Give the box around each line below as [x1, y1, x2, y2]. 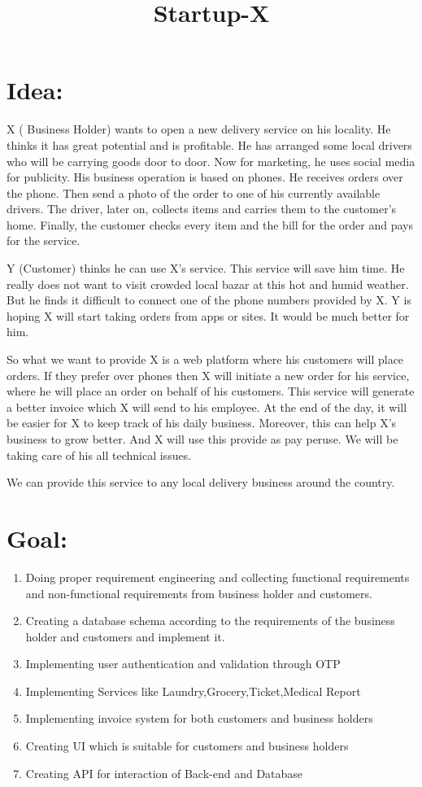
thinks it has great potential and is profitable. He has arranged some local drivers [7, 136, 412, 153]
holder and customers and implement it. [25, 627, 225, 645]
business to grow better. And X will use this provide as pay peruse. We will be [7, 431, 398, 447]
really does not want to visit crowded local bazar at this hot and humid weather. [7, 275, 409, 292]
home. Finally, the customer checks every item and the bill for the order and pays [7, 216, 413, 233]
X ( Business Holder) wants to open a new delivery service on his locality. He [7, 120, 391, 138]
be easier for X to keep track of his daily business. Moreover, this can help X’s [7, 414, 397, 431]
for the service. [7, 232, 80, 249]
